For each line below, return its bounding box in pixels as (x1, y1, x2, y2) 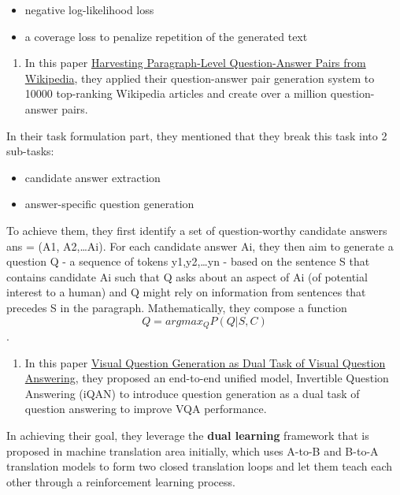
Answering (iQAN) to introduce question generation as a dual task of (24, 385, 360, 401)
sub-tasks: (6, 143, 54, 159)
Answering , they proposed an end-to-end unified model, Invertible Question (24, 370, 389, 386)
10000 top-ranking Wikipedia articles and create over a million (24, 85, 328, 102)
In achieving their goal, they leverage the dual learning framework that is (6, 426, 369, 443)
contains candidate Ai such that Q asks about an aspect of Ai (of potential (6, 268, 368, 285)
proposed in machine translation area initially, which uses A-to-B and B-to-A (6, 442, 379, 459)
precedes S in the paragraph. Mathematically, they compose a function (6, 299, 347, 315)
